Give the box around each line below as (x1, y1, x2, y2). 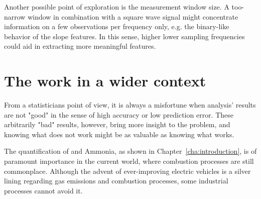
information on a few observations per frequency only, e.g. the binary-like (4, 21, 229, 32)
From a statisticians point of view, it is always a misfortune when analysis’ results (4, 99, 256, 110)
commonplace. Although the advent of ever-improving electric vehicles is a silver (4, 165, 251, 176)
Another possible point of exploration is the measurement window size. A (4, 2, 229, 12)
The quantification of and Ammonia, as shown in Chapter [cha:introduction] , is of (4, 146, 257, 156)
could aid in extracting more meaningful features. (4, 41, 156, 51)
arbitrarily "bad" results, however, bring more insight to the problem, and (4, 119, 230, 130)
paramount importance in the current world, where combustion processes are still (4, 156, 254, 166)
